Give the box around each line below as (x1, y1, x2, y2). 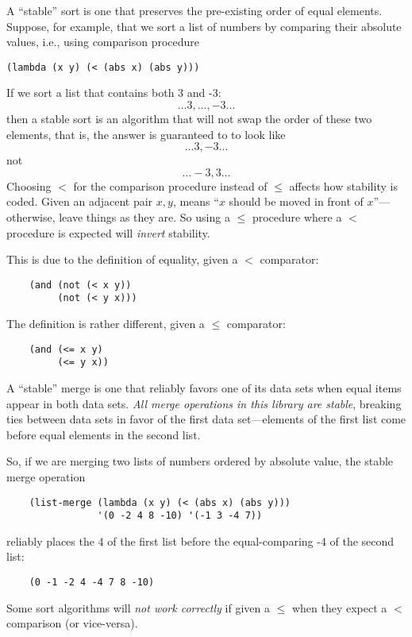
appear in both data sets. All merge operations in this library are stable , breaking (6, 395, 402, 411)
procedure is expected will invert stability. (6, 224, 210, 241)
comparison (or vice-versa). (6, 615, 138, 631)
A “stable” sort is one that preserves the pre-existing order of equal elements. (6, 2, 383, 18)
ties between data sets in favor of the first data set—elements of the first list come (6, 411, 406, 427)
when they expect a (291, 599, 387, 616)
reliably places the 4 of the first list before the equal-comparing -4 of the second (6, 532, 395, 549)
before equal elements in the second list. (6, 426, 201, 442)
